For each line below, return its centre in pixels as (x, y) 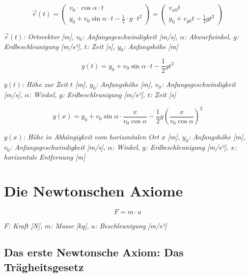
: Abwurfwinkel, (208, 36)
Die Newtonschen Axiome (94, 190)
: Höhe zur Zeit (45, 84)
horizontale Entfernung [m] (45, 156)
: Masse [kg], (70, 226)
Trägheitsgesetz (44, 266)
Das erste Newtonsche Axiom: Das (94, 252)
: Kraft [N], (25, 226)
